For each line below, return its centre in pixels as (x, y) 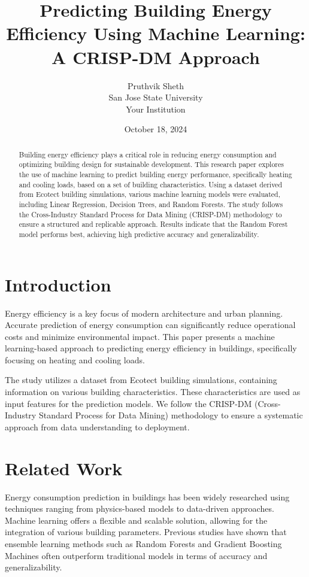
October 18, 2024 (156, 129)
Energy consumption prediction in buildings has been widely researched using (147, 496)
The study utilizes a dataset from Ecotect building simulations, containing (141, 380)
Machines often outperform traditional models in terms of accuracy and (136, 555)
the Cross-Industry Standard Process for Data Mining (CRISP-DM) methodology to (150, 214)
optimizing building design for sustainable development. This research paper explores (151, 164)
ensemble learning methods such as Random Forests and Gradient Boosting (143, 543)
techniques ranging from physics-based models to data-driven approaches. (140, 508)
